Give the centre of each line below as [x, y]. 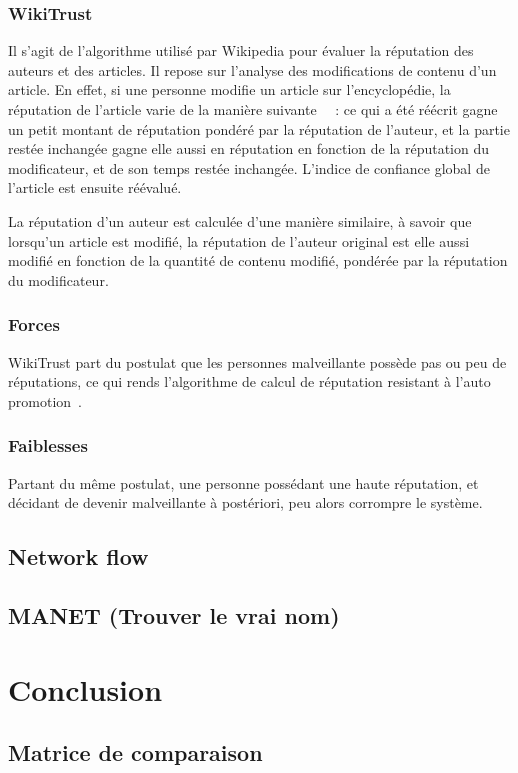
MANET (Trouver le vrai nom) [174, 614]
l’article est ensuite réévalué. [95, 187]
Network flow [78, 556]
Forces [34, 324]
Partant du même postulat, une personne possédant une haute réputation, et [243, 482]
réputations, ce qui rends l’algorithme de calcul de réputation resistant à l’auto [249, 381]
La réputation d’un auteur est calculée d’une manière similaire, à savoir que [240, 220]
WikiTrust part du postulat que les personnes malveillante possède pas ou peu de [257, 361]
